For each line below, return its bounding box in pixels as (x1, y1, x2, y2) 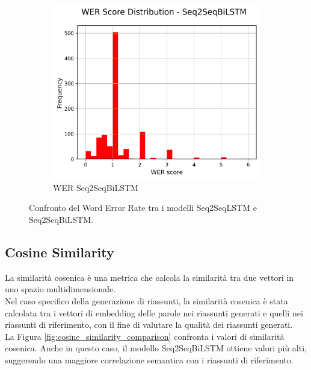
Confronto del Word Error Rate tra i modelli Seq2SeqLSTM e (29, 201, 257, 214)
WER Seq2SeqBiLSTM (53, 181, 138, 193)
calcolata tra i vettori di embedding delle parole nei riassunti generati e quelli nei (5, 306, 303, 319)
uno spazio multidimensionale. (5, 283, 116, 295)
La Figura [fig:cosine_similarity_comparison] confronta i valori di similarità (5, 330, 285, 342)
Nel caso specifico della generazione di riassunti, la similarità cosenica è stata (5, 295, 288, 307)
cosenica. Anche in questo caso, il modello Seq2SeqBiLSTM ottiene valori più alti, (5, 342, 307, 354)
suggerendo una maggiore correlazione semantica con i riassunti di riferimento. (5, 353, 294, 366)
